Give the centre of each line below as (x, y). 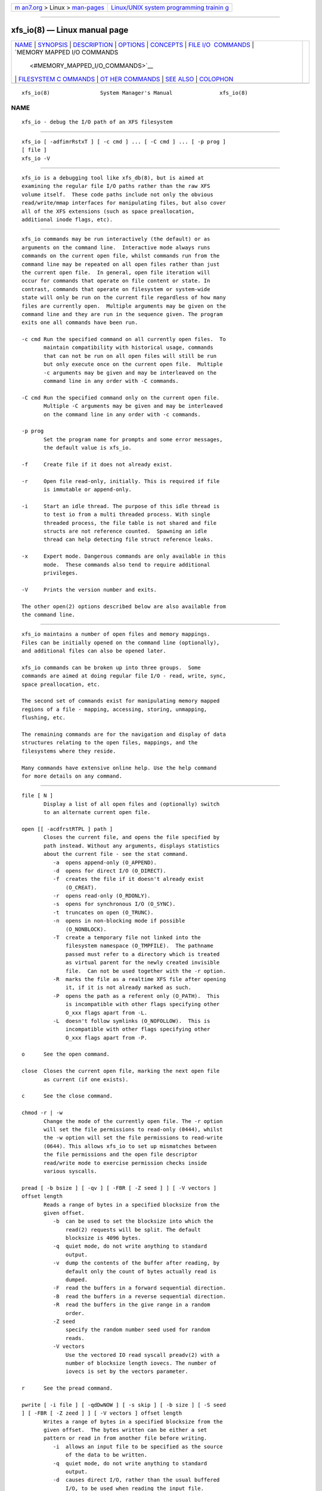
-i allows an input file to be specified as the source (138, 1447)
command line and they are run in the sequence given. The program (122, 314)
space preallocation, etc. (61, 684)
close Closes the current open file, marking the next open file (121, 1071)
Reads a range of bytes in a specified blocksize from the (132, 1204)
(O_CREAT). (82, 887)
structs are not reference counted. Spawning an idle (126, 531)
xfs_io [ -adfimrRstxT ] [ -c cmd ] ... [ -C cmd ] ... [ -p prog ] (124, 141)
